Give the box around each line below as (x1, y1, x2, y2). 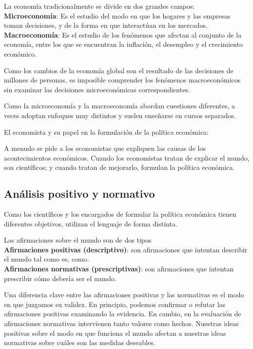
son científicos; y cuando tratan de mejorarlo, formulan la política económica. (4, 162, 235, 172)
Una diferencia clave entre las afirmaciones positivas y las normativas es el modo (4, 289, 244, 300)
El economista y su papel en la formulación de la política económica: (4, 126, 209, 137)
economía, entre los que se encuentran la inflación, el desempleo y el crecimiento (4, 39, 243, 49)
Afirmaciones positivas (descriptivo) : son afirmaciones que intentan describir (4, 244, 248, 254)
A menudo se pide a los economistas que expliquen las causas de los (4, 143, 206, 153)
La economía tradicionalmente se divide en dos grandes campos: (4, 1, 195, 11)
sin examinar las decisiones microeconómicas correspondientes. (4, 84, 190, 94)
